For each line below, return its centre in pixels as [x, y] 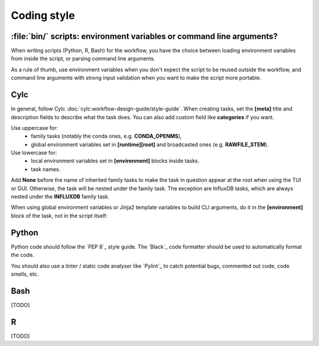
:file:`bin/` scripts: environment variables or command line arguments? [144, 36]
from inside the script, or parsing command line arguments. [83, 58]
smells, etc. [25, 274]
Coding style [43, 15]
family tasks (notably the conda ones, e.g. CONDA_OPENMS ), [107, 136]
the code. [23, 255]
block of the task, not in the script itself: [59, 216]
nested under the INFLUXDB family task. [60, 197]
